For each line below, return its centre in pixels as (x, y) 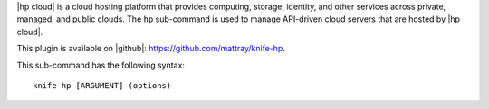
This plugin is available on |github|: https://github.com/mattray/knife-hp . (151, 49)
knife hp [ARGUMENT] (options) (102, 85)
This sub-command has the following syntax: (101, 65)
